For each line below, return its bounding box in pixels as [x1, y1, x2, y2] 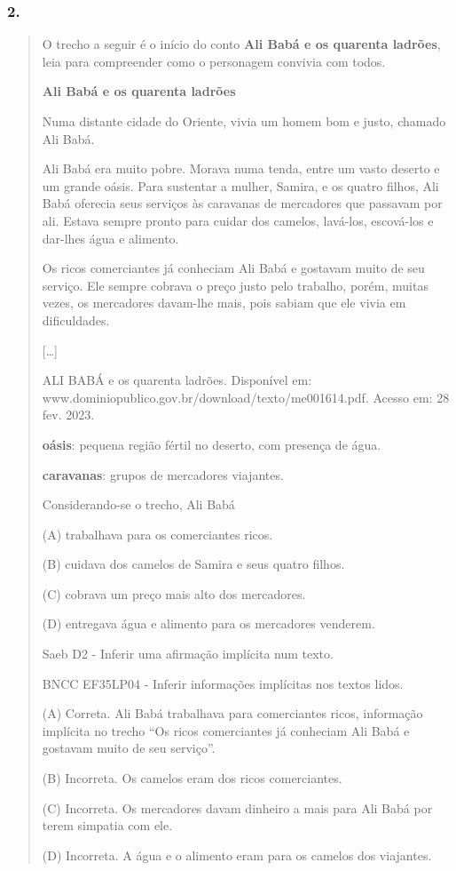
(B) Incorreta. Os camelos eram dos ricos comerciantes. [42, 769, 342, 787]
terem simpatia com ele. [42, 816, 173, 835]
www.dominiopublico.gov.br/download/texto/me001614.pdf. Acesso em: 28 [42, 388, 450, 406]
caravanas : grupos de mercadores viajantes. [42, 465, 284, 483]
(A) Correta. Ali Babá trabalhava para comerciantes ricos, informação [42, 704, 423, 723]
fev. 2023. [42, 405, 95, 424]
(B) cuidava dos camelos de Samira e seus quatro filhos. [42, 555, 345, 573]
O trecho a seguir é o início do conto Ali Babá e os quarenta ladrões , [42, 35, 441, 53]
